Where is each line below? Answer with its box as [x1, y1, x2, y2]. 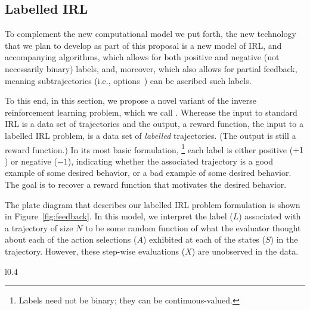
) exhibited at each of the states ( [142, 233, 265, 246]
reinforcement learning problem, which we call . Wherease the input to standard [5, 106, 297, 118]
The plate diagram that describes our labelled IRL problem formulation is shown [5, 198, 300, 210]
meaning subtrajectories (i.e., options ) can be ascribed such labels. [5, 74, 252, 86]
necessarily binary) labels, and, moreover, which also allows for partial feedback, [5, 62, 297, 75]
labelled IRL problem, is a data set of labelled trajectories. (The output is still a [5, 129, 296, 141]
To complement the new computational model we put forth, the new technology [5, 27, 296, 40]
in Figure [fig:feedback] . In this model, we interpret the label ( [5, 210, 233, 222]
